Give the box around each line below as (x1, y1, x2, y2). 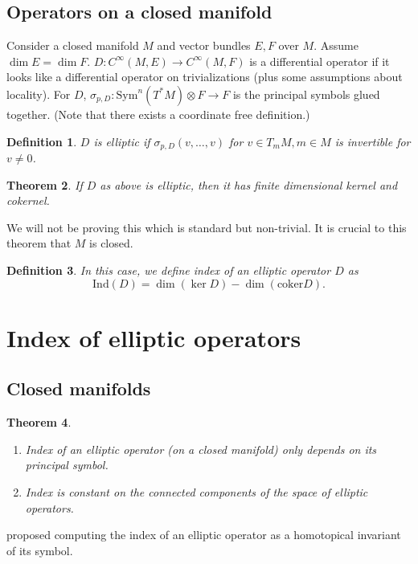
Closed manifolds (6, 376, 151, 401)
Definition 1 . (6, 133, 77, 149)
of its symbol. (6, 542, 73, 558)
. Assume (313, 37, 359, 54)
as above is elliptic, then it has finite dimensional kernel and (100, 176, 398, 193)
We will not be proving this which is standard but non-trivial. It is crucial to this (6, 219, 407, 235)
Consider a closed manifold (6, 37, 139, 54)
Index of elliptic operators (6, 321, 301, 354)
